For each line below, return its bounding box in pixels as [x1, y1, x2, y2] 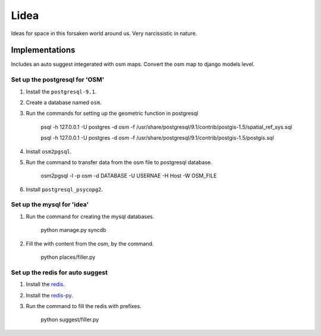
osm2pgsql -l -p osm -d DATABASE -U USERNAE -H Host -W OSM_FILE [40, 172, 217, 180]
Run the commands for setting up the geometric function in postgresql [26, 110, 199, 117]
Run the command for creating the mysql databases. [26, 213, 155, 220]
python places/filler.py [40, 253, 96, 261]
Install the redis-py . [26, 291, 74, 299]
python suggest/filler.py [40, 316, 99, 324]
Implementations [11, 45, 75, 55]
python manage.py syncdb [40, 227, 106, 234]
